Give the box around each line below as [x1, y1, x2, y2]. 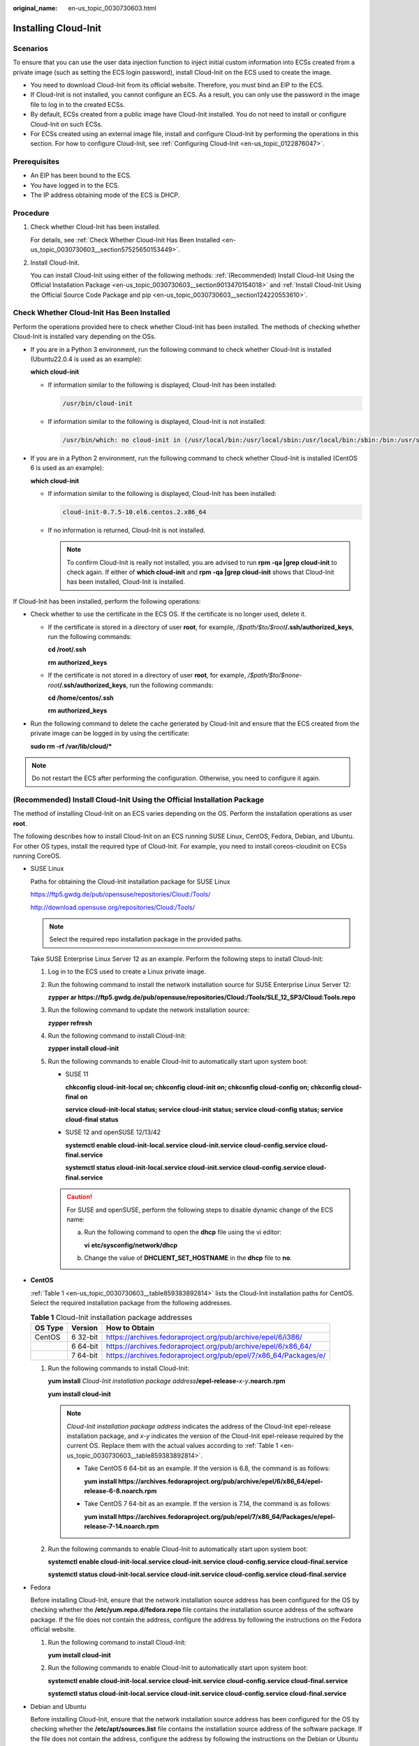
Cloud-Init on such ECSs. [30, 119, 103, 129]
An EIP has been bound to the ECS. [30, 171, 132, 179]
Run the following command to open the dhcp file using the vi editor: [84, 1228, 282, 1236]
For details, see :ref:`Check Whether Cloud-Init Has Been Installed [30, 235, 221, 244]
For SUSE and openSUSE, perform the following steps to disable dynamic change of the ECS [66, 1205, 333, 1214]
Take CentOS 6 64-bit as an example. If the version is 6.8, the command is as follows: [84, 1464, 331, 1473]
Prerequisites [13, 157, 59, 167]
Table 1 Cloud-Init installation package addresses [30, 1312, 193, 1322]
